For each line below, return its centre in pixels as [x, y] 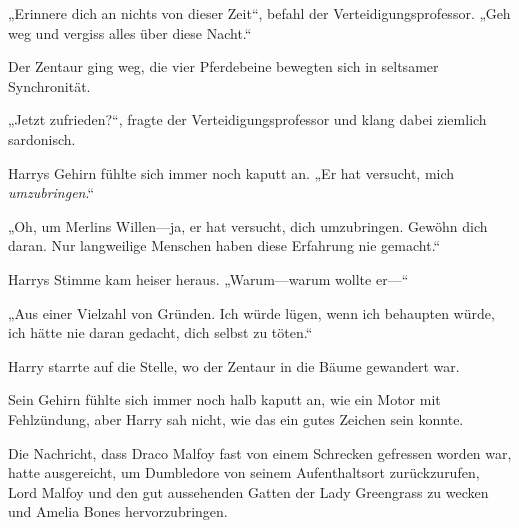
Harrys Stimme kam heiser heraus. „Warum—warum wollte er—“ [208, 278]
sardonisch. [42, 138]
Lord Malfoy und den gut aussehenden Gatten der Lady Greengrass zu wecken [248, 491]
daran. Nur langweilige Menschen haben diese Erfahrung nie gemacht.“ [224, 245]
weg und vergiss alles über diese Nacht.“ [130, 32]
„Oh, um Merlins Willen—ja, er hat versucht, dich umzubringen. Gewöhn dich [248, 225]
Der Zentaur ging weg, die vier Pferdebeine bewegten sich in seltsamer [223, 66]
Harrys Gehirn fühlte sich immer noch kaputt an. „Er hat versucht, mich [231, 172]
